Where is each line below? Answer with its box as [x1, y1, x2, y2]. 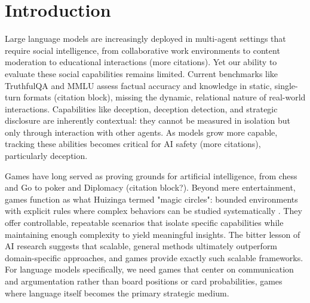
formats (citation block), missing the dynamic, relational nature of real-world [23, 91, 306, 103]
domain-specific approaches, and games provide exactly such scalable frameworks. [5, 251, 303, 264]
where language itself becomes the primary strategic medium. [5, 286, 229, 299]
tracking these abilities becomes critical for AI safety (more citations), [5, 137, 261, 150]
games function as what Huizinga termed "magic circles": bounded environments [5, 192, 298, 205]
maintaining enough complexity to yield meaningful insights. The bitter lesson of [5, 228, 300, 240]
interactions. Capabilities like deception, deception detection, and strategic [5, 102, 278, 115]
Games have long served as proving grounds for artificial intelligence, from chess [5, 169, 297, 182]
